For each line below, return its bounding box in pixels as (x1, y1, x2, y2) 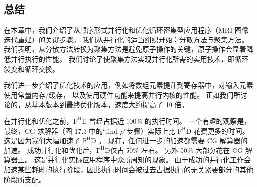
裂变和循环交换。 (4, 63, 59, 74)
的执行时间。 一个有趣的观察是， (144, 115, 251, 126)
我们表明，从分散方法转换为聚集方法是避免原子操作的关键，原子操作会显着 (4, 44, 246, 54)
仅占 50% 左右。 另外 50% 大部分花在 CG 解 (110, 145, 252, 155)
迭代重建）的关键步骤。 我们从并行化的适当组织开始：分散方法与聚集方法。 (4, 34, 249, 44)
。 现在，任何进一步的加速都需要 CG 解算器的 (98, 135, 248, 146)
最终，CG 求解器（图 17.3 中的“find (4, 125, 118, 136)
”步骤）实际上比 (123, 125, 175, 136)
